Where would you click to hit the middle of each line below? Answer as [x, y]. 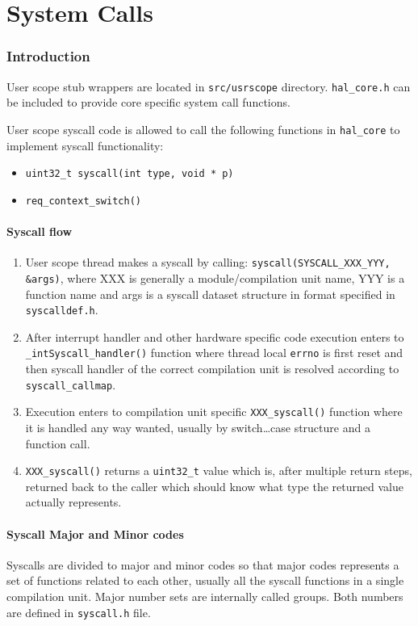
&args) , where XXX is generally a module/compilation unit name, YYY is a [215, 277]
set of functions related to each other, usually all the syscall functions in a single [205, 580]
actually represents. [73, 502]
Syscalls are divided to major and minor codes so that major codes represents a [203, 564]
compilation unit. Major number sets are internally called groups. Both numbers [205, 596]
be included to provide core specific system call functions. [148, 102]
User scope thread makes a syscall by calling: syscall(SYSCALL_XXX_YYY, [208, 262]
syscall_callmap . [71, 384]
